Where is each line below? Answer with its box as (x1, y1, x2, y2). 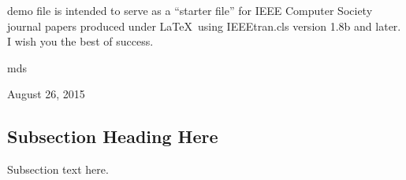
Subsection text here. (7, 161, 109, 178)
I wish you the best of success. (7, 33, 154, 50)
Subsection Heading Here (7, 124, 218, 149)
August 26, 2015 (7, 86, 85, 102)
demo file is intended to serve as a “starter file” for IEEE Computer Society (7, 2, 373, 18)
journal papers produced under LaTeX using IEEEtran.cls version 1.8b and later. (7, 17, 401, 34)
